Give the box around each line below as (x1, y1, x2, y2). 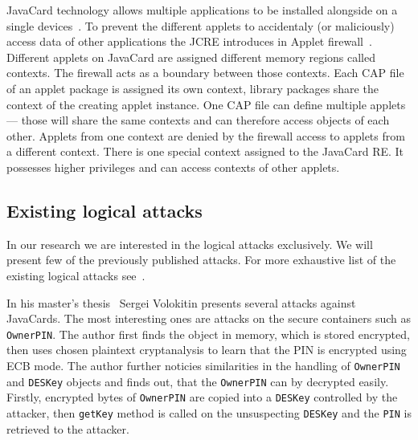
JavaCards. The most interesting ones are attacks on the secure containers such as (6, 310, 412, 327)
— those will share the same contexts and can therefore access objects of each (6, 112, 390, 128)
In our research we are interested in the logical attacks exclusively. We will (6, 235, 373, 252)
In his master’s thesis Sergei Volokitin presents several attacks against (6, 294, 356, 311)
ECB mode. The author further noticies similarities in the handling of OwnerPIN (6, 356, 400, 373)
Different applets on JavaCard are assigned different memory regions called (6, 48, 376, 65)
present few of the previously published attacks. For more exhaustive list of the (6, 251, 396, 268)
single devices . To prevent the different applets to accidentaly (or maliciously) (6, 17, 395, 34)
